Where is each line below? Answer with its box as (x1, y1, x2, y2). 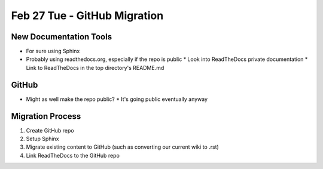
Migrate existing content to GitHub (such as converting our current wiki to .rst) (26, 143, 220, 150)
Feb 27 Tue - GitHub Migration (11, 9, 164, 22)
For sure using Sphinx (26, 48, 80, 55)
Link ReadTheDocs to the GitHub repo (26, 152, 120, 159)
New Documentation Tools (11, 32, 112, 42)
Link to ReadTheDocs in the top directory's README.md (26, 64, 164, 71)
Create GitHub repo (26, 127, 74, 134)
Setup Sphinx (26, 135, 59, 143)
